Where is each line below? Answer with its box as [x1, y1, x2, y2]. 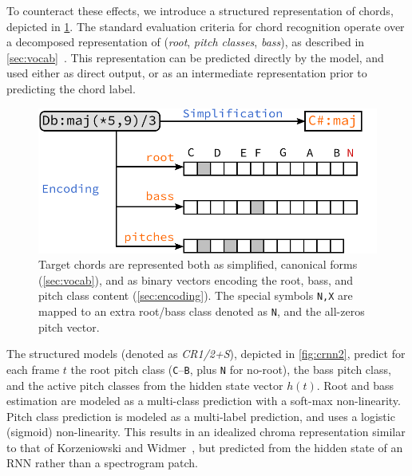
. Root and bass [316, 376, 394, 393]
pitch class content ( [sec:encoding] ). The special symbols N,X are [38, 287, 353, 304]
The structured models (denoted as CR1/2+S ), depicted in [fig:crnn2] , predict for [6, 345, 406, 362]
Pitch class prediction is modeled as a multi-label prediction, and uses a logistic [6, 407, 395, 424]
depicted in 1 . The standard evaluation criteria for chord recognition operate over [6, 18, 405, 34]
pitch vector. [38, 318, 100, 335]
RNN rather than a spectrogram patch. [6, 454, 198, 471]
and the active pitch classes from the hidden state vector [6, 376, 283, 393]
